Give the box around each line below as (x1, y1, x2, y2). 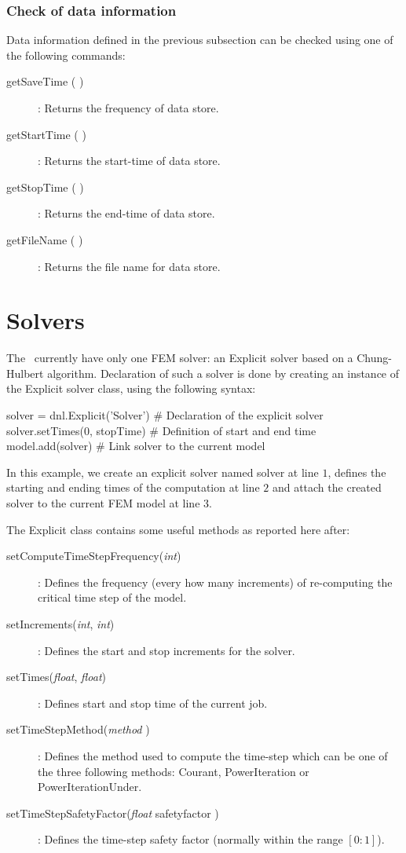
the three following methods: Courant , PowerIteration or (38, 763, 309, 779)
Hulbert (6, 364, 44, 381)
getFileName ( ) (6, 231, 83, 247)
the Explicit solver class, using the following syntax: (6, 380, 256, 397)
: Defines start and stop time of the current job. (38, 694, 268, 711)
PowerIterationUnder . (38, 778, 142, 795)
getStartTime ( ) (6, 126, 86, 142)
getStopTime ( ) (6, 178, 84, 195)
